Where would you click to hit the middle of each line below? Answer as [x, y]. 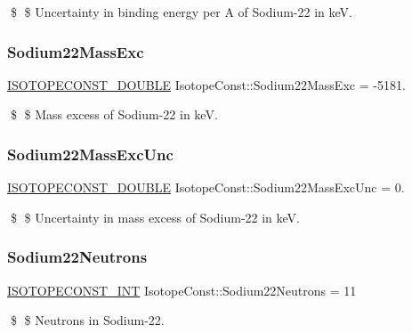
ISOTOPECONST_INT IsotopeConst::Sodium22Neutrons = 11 [182, 290]
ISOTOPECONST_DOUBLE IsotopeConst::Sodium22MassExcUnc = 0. [206, 187]
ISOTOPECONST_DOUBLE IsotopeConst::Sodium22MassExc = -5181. [206, 84]
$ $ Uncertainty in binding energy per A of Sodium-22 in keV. [181, 12]
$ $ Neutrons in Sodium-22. [87, 320]
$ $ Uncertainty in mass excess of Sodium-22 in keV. [155, 217]
